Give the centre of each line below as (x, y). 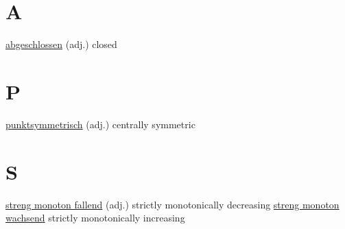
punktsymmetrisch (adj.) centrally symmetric (100, 124)
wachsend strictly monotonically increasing (95, 218)
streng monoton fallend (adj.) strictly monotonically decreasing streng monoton (172, 204)
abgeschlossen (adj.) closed (61, 44)
